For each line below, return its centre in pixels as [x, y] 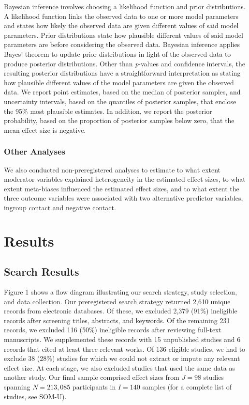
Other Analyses [35, 151]
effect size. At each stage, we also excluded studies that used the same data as [120, 367]
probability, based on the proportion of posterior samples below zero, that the [119, 120]
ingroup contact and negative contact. [60, 207]
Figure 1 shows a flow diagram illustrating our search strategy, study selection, [121, 292]
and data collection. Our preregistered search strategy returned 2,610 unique [117, 301]
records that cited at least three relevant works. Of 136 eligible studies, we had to [125, 349]
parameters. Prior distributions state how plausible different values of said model [124, 35]
